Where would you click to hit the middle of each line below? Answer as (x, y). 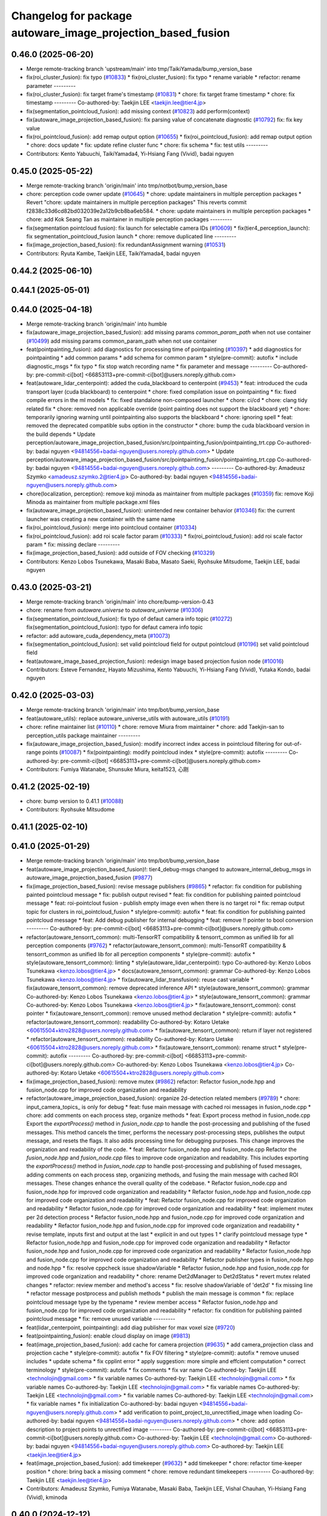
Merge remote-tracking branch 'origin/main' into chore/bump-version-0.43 (120, 602)
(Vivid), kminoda (47, 1497)
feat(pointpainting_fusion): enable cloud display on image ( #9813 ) (108, 1336)
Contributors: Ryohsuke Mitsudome (71, 810)
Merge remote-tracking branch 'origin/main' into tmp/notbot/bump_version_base (127, 186)
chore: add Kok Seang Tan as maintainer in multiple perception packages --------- (129, 220)
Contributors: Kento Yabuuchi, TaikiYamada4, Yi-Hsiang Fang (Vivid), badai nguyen (130, 153)
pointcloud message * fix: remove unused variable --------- (101, 1319)
